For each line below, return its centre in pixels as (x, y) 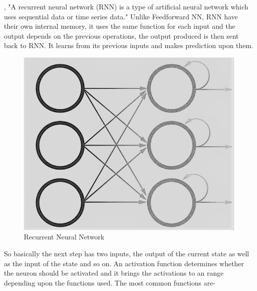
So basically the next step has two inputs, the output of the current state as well (127, 253)
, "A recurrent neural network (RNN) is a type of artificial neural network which (126, 6)
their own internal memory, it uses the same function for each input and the (120, 26)
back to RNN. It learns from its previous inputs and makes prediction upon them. (129, 45)
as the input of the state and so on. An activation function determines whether (124, 263)
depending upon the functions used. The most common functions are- (110, 282)
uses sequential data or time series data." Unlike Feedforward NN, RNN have (121, 16)
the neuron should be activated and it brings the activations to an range (114, 273)
